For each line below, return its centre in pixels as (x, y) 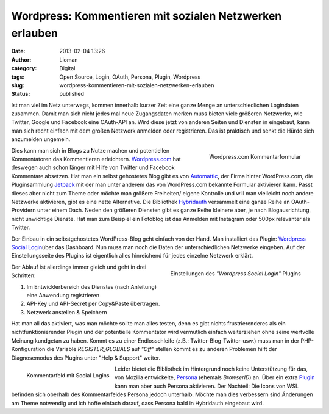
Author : (21, 60)
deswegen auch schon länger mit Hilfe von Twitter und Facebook (93, 167)
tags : (18, 77)
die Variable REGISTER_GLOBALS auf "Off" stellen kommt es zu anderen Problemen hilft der (162, 349)
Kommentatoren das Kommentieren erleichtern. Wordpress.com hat (96, 159)
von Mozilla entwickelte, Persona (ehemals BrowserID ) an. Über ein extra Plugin (215, 377)
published (72, 94)
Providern (23, 210)
